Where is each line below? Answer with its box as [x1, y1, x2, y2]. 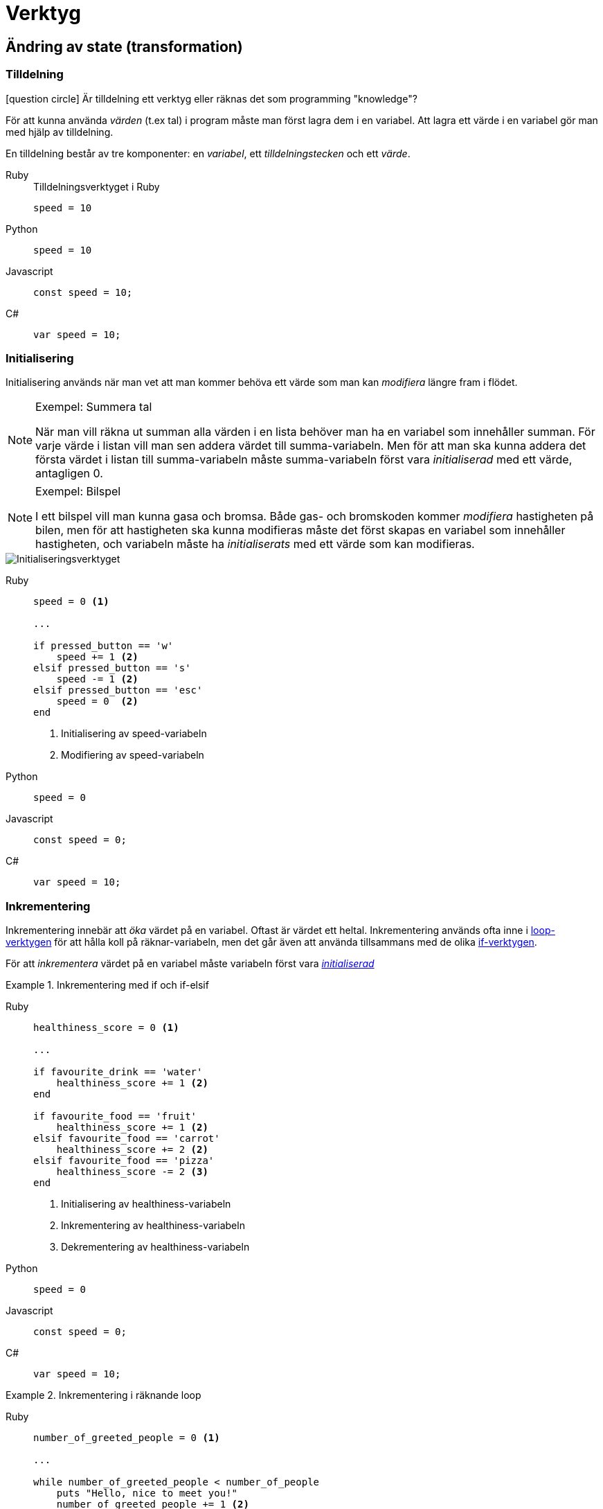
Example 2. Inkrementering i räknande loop [6, 1389, 201, 1402]
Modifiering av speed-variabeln [61, 749, 204, 761]
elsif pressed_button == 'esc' [33, 685, 203, 696]
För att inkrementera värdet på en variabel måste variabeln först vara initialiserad [6, 958, 375, 970]
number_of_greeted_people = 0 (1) [33, 1432, 220, 1444]
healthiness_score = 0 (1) [33, 1022, 179, 1034]
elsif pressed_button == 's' [33, 662, 191, 674]
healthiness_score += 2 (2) [56, 1144, 208, 1156]
